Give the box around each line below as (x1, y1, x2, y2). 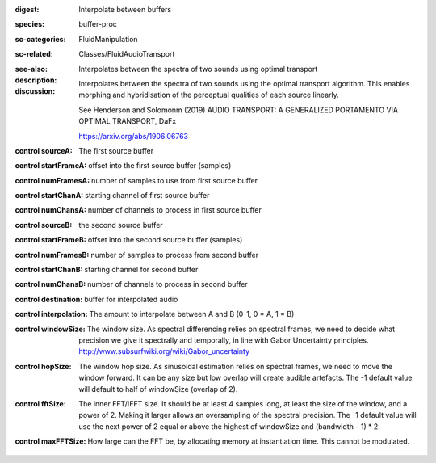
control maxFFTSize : (15, 436, 86, 446)
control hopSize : (15, 361, 72, 371)
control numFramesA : (15, 175, 90, 185)
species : (15, 19, 44, 29)
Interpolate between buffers (78, 5, 172, 14)
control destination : (15, 294, 83, 304)
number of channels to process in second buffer (87, 280, 248, 289)
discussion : (15, 86, 56, 96)
